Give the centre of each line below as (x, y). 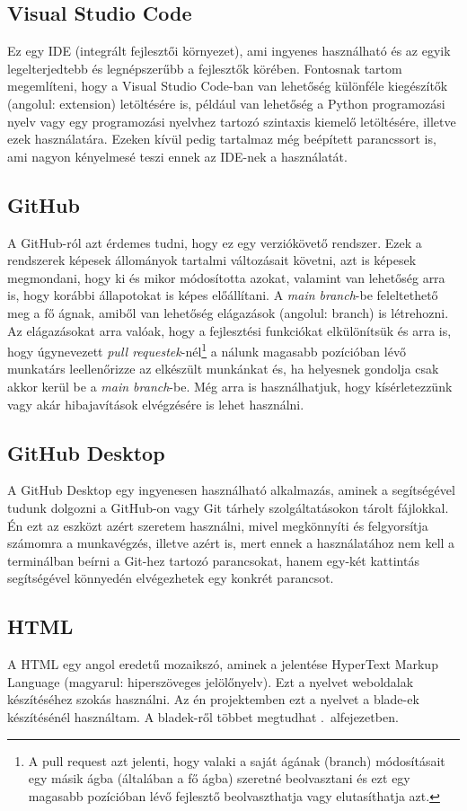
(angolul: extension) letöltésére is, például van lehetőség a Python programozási (226, 103)
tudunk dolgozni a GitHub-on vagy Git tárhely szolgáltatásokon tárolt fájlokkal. (228, 507)
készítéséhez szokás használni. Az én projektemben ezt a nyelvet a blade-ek (213, 699)
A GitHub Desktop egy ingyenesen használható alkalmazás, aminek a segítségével (231, 490)
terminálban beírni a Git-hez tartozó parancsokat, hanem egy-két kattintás (213, 560)
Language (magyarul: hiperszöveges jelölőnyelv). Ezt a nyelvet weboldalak (211, 681)
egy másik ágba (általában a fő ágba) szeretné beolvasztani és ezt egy (219, 778)
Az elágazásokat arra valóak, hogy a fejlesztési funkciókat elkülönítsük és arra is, (229, 330)
